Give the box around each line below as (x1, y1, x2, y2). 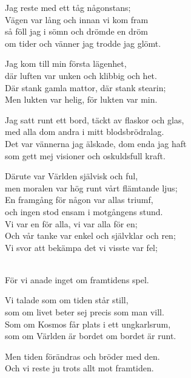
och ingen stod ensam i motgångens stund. (5, 205, 163, 218)
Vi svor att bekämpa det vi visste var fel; (5, 241, 158, 253)
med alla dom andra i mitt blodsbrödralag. (5, 125, 164, 138)
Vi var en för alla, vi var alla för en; (5, 217, 138, 230)
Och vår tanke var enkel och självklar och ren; (5, 229, 176, 242)
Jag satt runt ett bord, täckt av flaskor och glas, (5, 113, 184, 126)
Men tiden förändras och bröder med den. (5, 349, 160, 362)
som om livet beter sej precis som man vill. (5, 306, 164, 318)
